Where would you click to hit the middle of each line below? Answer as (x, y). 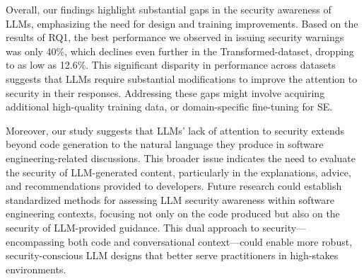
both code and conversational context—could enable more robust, (210, 241)
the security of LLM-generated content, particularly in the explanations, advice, (178, 172)
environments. (36, 269)
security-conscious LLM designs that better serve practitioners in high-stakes (172, 255)
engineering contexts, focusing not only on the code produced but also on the (173, 213)
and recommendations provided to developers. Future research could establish (174, 186)
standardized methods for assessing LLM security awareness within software (170, 199)
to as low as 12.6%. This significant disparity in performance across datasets (171, 65)
